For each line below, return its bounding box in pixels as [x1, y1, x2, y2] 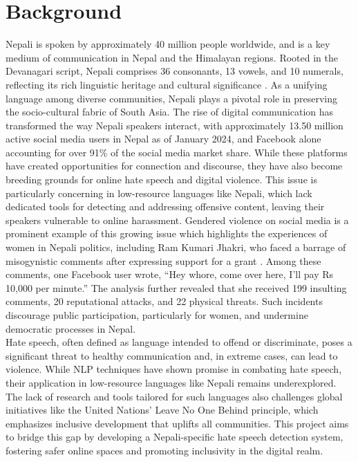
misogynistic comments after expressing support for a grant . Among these [6, 253, 321, 268]
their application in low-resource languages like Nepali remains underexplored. [6, 375, 337, 389]
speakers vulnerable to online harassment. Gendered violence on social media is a [6, 212, 349, 227]
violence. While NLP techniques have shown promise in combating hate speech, [6, 362, 342, 376]
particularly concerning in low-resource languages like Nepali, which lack [6, 185, 312, 200]
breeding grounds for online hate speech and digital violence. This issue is [6, 172, 317, 187]
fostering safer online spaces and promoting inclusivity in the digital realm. [6, 443, 323, 457]
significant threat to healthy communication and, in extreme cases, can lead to [6, 348, 338, 362]
